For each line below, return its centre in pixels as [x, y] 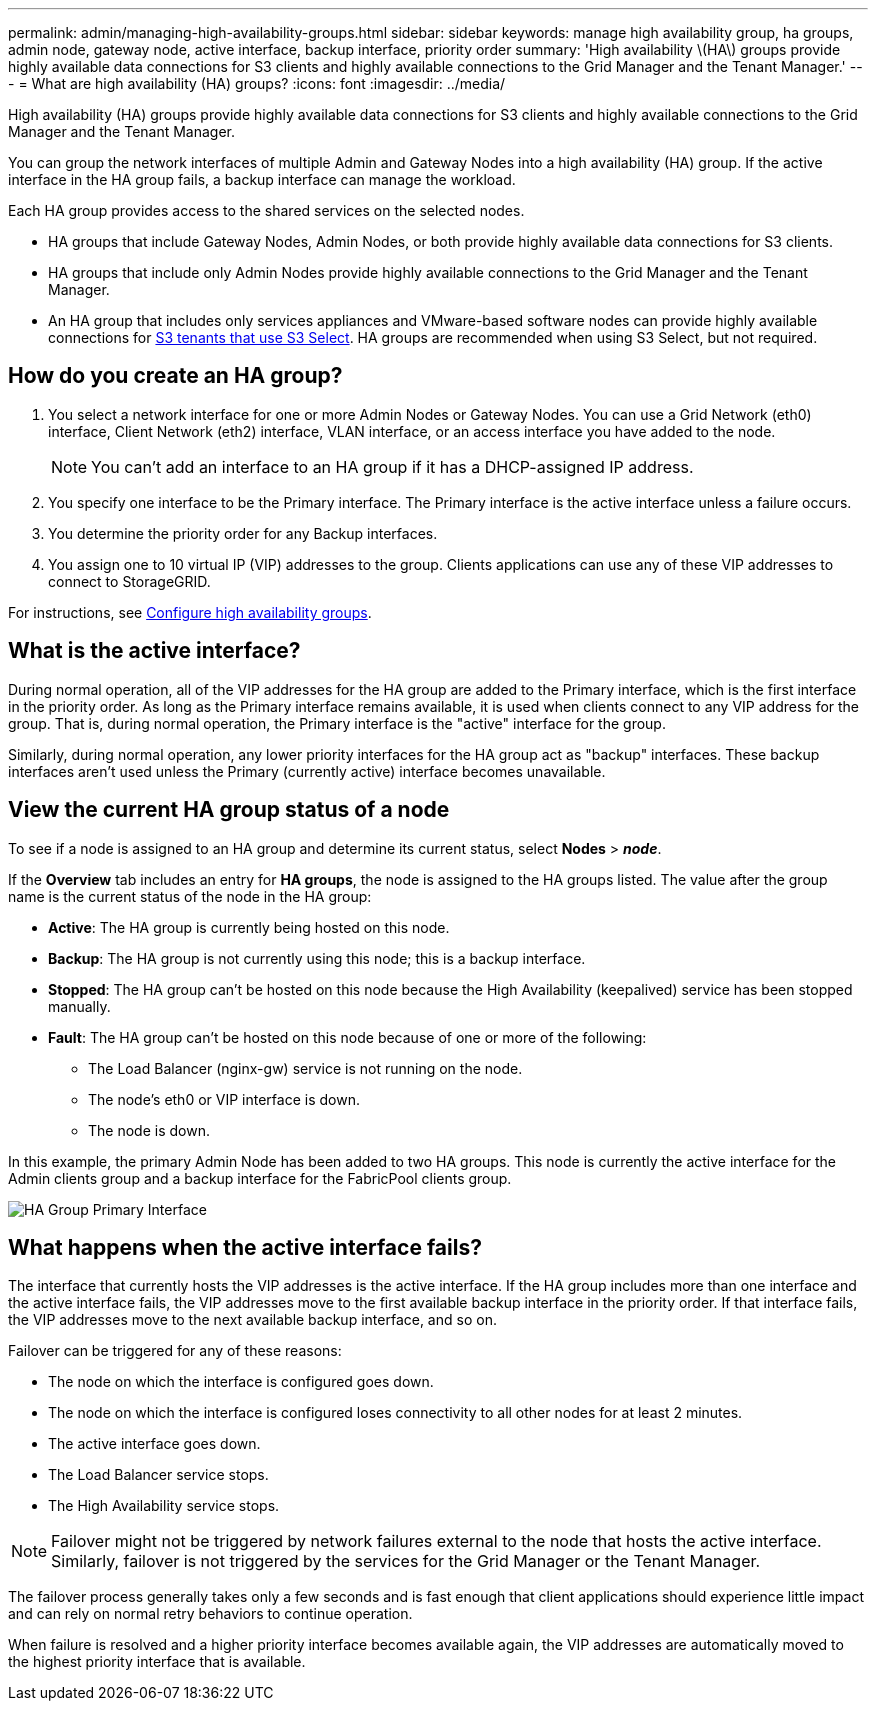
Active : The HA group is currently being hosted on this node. [249, 927]
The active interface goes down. [154, 1444]
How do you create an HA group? [175, 376]
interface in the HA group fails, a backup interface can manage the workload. [262, 179]
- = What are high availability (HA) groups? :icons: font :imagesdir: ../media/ [257, 83]
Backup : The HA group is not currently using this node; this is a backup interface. [317, 958]
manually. [79, 1006]
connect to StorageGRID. [129, 581]
